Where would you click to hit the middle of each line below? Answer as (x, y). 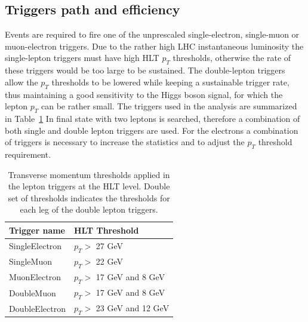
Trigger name (37, 230)
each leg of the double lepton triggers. (89, 209)
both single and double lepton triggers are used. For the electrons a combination (152, 130)
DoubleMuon (33, 292)
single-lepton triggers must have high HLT (82, 58)
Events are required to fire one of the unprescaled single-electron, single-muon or (152, 34)
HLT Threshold (106, 230)
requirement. (28, 154)
